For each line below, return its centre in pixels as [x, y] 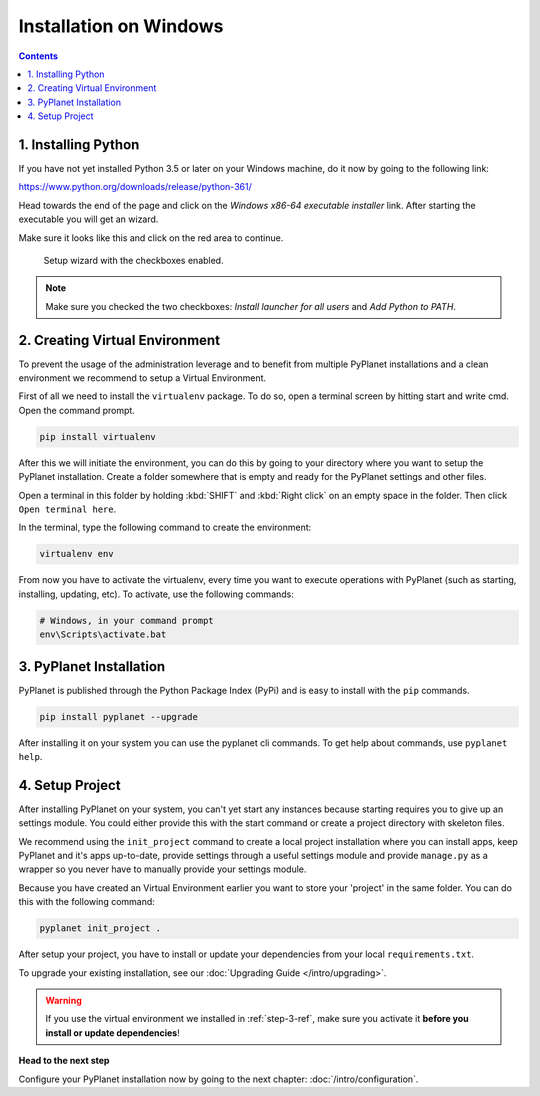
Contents [38, 56]
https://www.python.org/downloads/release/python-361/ [135, 187]
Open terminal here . [67, 509]
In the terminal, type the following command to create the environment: [165, 527]
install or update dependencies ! [112, 1032]
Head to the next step [64, 1061]
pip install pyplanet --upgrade [119, 716]
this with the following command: [86, 902]
